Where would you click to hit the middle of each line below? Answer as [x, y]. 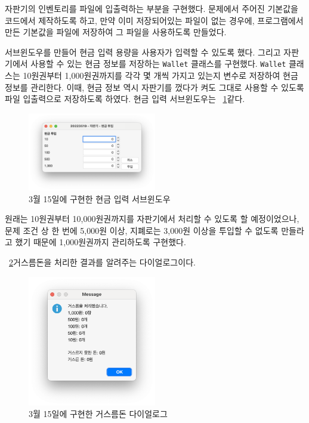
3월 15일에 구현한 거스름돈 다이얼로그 [98, 414]
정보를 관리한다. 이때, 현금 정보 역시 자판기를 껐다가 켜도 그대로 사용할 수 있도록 [154, 87]
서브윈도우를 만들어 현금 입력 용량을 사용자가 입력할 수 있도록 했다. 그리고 [143, 52]
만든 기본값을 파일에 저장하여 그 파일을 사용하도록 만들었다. [116, 32]
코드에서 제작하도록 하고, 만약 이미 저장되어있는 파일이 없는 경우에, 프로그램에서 [154, 20]
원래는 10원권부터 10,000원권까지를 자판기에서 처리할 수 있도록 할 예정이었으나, [152, 219]
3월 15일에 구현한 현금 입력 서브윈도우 [100, 198]
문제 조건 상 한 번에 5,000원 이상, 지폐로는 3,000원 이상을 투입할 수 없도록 [142, 230]
